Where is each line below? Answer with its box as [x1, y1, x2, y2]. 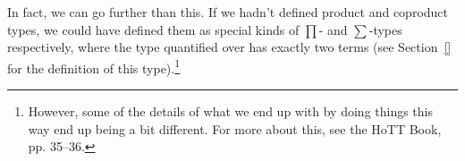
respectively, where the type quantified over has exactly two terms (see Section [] [7, 38, 452, 56]
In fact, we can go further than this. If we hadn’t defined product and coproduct [7, 3, 449, 21]
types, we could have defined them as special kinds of [7, 20, 300, 38]
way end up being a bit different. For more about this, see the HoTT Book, [28, 119, 442, 138]
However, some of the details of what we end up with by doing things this [28, 102, 434, 121]
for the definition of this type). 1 [7, 55, 181, 77]
